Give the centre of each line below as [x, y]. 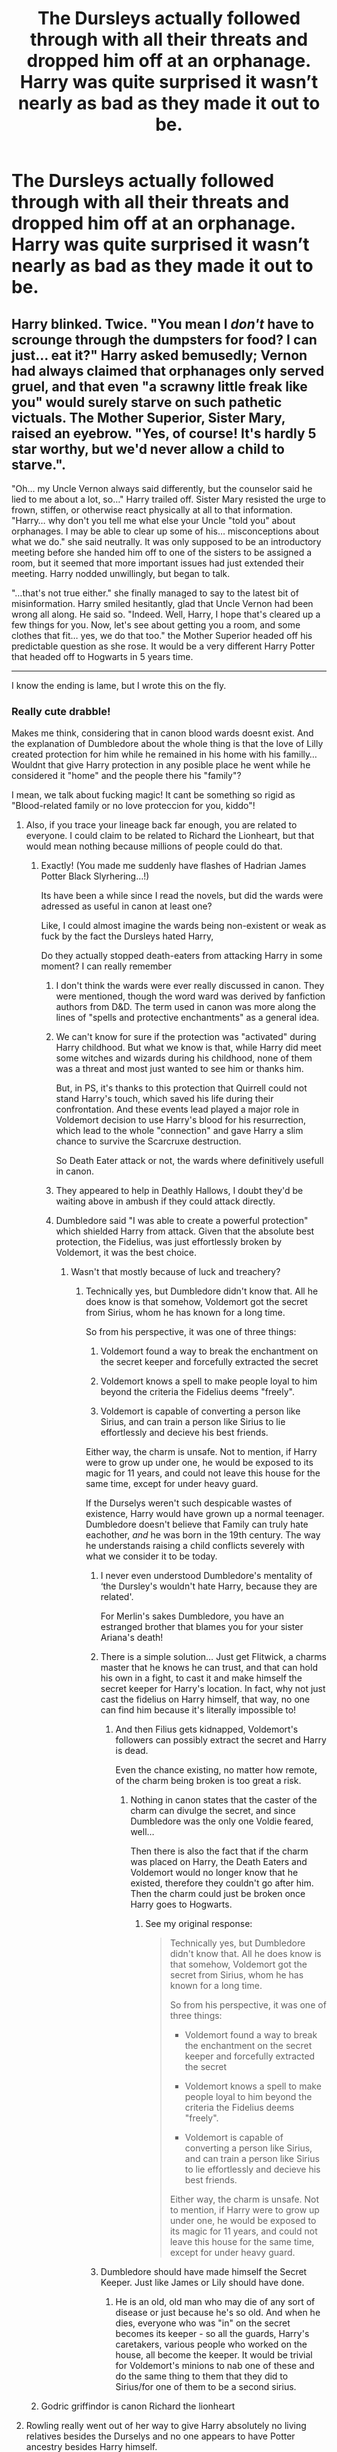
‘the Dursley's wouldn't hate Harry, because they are [209, 1586]
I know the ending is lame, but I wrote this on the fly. [119, 685]
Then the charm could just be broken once [218, 1894]
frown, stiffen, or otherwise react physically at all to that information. [152, 510]
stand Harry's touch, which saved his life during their [164, 1099]
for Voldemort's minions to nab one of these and [215, 2366]
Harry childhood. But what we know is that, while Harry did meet [188, 1048]
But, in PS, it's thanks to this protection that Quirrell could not [181, 1088]
